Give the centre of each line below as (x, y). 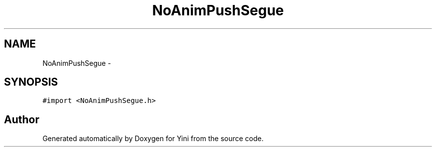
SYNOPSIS (31, 82)
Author (22, 119)
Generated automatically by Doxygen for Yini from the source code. (153, 139)
